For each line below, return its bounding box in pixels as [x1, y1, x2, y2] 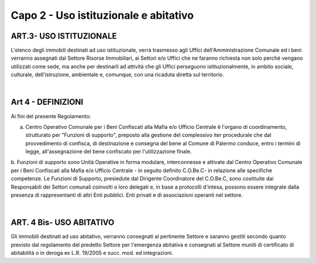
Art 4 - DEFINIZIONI [11, 97, 84, 107]
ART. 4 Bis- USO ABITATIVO [11, 217, 115, 228]
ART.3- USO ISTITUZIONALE [11, 31, 117, 41]
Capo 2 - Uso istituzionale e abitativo [11, 9, 194, 22]
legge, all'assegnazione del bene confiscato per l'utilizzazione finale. [25, 148, 192, 155]
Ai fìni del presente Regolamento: [11, 112, 91, 119]
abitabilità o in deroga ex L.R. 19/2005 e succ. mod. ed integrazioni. [11, 250, 174, 257]
